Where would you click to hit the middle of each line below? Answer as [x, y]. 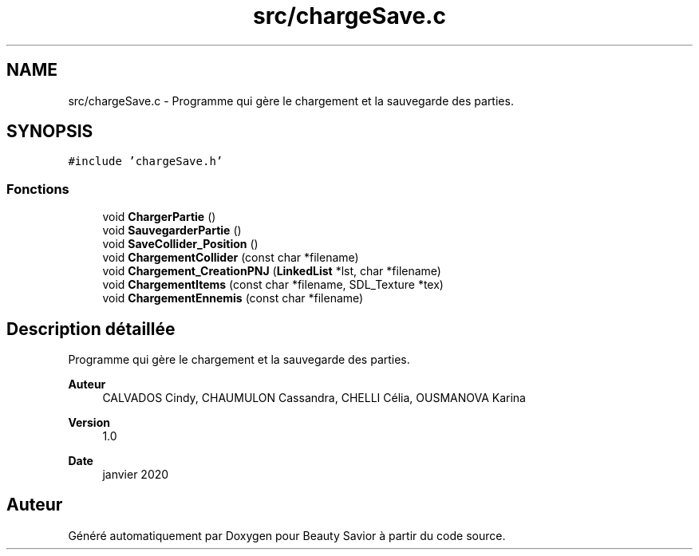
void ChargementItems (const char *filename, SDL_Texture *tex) [273, 285]
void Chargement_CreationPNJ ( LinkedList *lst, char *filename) [272, 271]
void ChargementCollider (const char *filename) [231, 258]
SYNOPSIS [50, 132]
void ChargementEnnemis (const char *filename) [233, 298]
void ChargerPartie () [159, 217]
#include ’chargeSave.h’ [146, 162]
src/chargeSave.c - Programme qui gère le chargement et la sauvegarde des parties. [291, 101]
